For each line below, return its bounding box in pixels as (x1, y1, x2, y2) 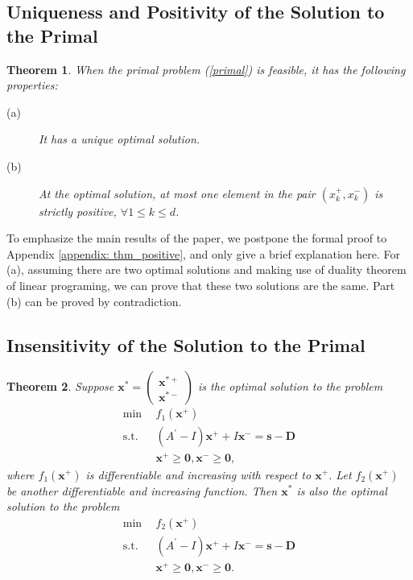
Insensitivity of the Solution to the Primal (6, 332, 366, 357)
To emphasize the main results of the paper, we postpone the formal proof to (6, 230, 387, 246)
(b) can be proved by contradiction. (6, 292, 182, 309)
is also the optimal (296, 482, 387, 499)
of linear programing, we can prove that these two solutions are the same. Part (6, 276, 395, 293)
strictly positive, (39, 202, 117, 219)
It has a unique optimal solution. (39, 130, 200, 147)
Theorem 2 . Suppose (6, 378, 114, 395)
